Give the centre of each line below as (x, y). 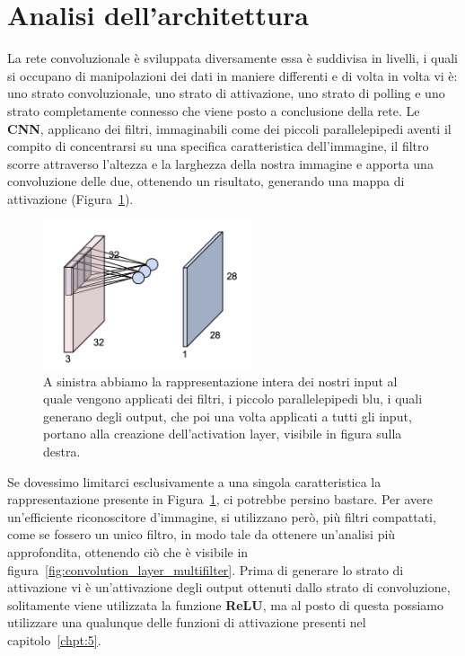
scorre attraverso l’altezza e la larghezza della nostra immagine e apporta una (220, 163)
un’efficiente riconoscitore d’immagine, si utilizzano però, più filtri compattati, (222, 516)
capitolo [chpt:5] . (54, 640)
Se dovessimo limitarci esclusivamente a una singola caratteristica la (194, 481)
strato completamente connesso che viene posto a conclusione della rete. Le (214, 110)
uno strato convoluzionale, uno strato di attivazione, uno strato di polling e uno (226, 93)
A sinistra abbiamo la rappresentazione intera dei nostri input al (220, 381)
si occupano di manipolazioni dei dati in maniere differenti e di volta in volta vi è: (232, 75)
